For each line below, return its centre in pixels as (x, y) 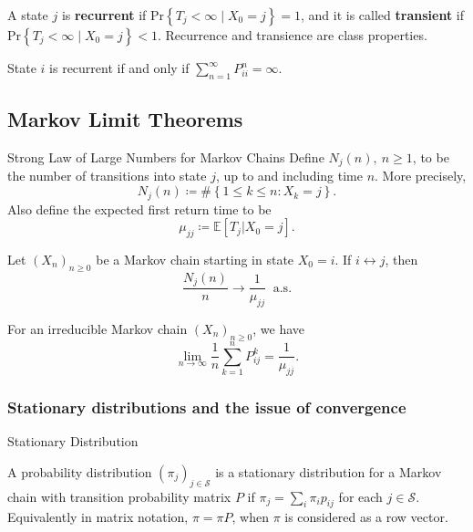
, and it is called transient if (382, 15)
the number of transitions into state (107, 176)
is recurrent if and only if (119, 68)
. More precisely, (421, 176)
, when (250, 517)
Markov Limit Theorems (125, 119)
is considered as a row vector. (366, 517)
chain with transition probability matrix (119, 496)
